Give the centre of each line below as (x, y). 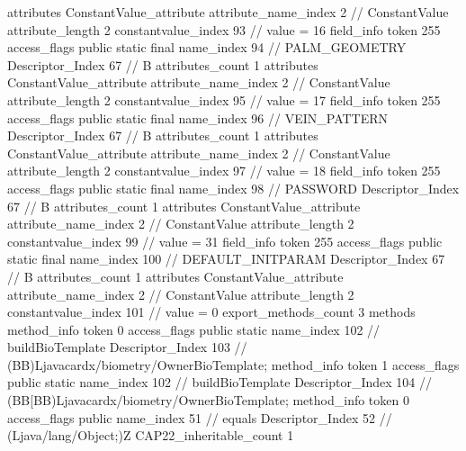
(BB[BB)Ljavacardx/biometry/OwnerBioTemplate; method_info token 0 (208, 400)
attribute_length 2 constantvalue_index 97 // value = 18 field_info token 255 (224, 171)
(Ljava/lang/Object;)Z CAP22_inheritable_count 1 (151, 435)
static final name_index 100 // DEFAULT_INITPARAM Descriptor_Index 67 (226, 259)
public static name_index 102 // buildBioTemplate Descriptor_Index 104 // (220, 382)
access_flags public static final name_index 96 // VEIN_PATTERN (198, 117)
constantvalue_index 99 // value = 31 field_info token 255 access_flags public (225, 241)
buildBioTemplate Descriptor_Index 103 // (127, 347)
